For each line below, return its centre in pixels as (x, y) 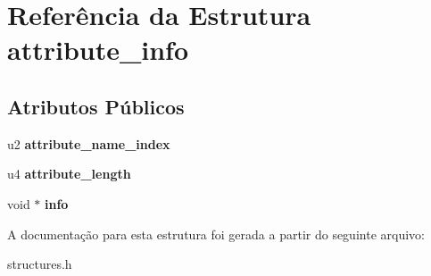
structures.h (40, 264)
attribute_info (98, 50)
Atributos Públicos (96, 106)
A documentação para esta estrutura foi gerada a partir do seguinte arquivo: (216, 234)
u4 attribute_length (69, 174)
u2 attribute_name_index (89, 143)
